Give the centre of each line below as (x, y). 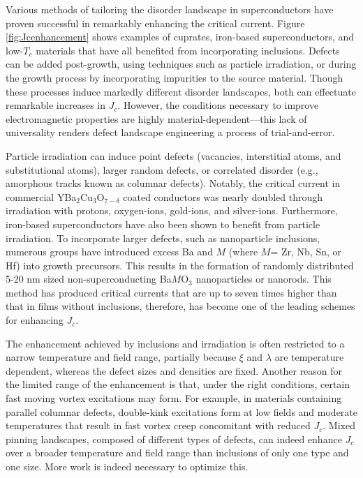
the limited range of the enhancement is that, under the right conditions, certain (178, 384)
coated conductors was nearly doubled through (223, 196)
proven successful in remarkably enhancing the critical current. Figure (155, 23)
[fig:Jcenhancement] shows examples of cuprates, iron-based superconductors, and (180, 37)
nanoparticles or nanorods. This (264, 279)
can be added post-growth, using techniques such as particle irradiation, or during (181, 64)
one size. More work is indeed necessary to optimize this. (127, 466)
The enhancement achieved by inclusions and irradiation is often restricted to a (175, 343)
